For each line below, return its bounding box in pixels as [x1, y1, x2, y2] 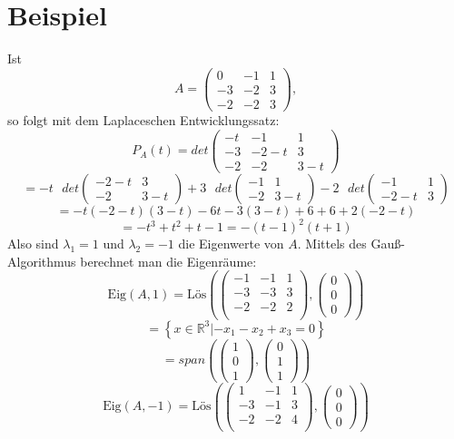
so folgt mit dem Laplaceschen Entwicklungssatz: [7, 110, 280, 129]
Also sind [7, 234, 59, 253]
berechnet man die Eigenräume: [80, 251, 257, 270]
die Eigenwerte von [178, 234, 284, 253]
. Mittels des [297, 234, 367, 253]
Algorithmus [7, 251, 76, 270]
